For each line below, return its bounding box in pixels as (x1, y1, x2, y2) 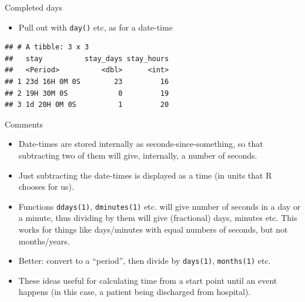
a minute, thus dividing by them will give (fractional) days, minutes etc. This (18, 212, 297, 224)
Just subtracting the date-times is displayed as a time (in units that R (18, 169, 272, 181)
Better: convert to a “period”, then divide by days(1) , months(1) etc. (18, 254, 271, 267)
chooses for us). (18, 180, 74, 193)
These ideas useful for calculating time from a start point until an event (18, 274, 277, 286)
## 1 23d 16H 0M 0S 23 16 (5, 78, 169, 86)
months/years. (18, 234, 70, 247)
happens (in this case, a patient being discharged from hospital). (18, 286, 251, 298)
